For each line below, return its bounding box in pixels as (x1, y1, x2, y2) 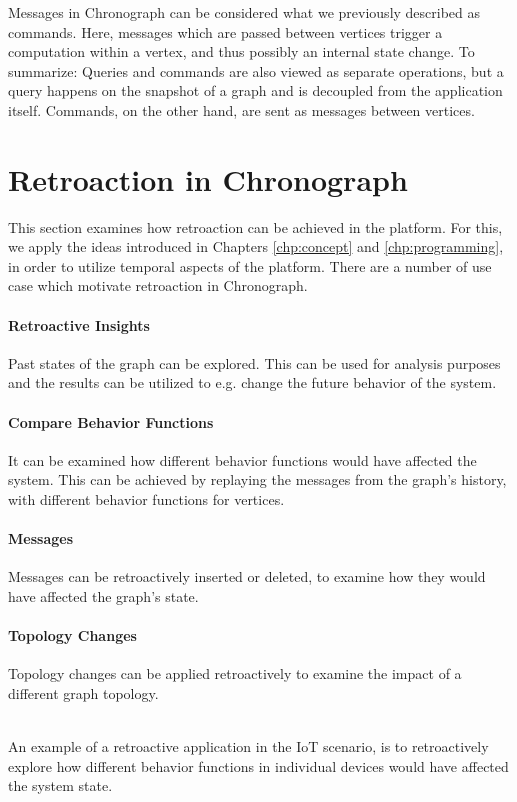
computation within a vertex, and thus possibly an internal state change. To (8, 41, 475, 62)
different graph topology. (8, 683, 159, 703)
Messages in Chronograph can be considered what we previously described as (8, 2, 481, 22)
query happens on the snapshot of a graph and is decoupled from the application (8, 80, 503, 101)
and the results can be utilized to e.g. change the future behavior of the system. (8, 372, 497, 393)
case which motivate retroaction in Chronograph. (8, 275, 308, 296)
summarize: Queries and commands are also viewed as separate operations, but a (8, 60, 504, 81)
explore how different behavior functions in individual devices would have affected (8, 755, 509, 776)
